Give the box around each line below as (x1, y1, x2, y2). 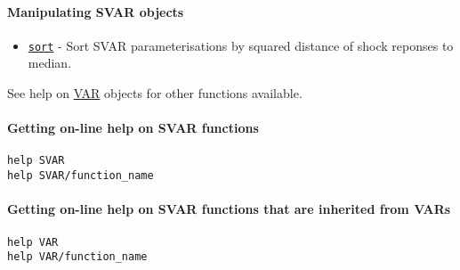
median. (28, 53, 72, 72)
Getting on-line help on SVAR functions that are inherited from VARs (7, 200, 451, 218)
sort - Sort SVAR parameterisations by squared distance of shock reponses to (28, 36, 454, 54)
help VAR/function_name (7, 250, 148, 264)
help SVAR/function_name (7, 169, 154, 183)
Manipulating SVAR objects (7, 2, 184, 20)
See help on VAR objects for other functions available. (7, 84, 303, 102)
